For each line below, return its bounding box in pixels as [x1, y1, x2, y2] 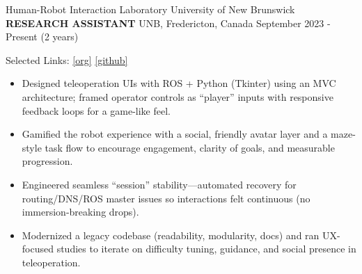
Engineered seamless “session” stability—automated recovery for [22, 177, 297, 191]
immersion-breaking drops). [22, 204, 139, 219]
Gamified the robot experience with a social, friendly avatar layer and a [22, 127, 328, 141]
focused [22, 241, 54, 256]
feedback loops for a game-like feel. [22, 103, 171, 118]
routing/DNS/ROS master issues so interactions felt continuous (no [22, 191, 310, 205]
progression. [22, 154, 73, 168]
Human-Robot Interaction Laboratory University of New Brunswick [6, 2, 295, 16]
